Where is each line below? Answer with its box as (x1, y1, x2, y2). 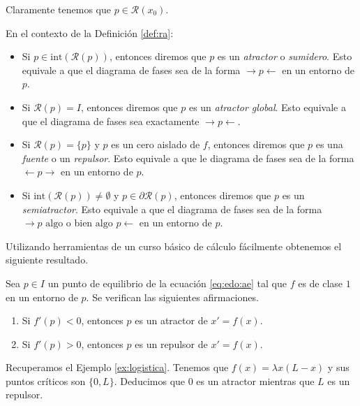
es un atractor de (135, 313, 208, 328)
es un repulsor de (135, 336, 208, 351)
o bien (66, 215, 93, 230)
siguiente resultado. (6, 252, 89, 267)
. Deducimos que (114, 373, 186, 388)
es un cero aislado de (111, 137, 200, 152)
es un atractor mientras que (196, 373, 315, 388)
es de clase (298, 275, 343, 290)
